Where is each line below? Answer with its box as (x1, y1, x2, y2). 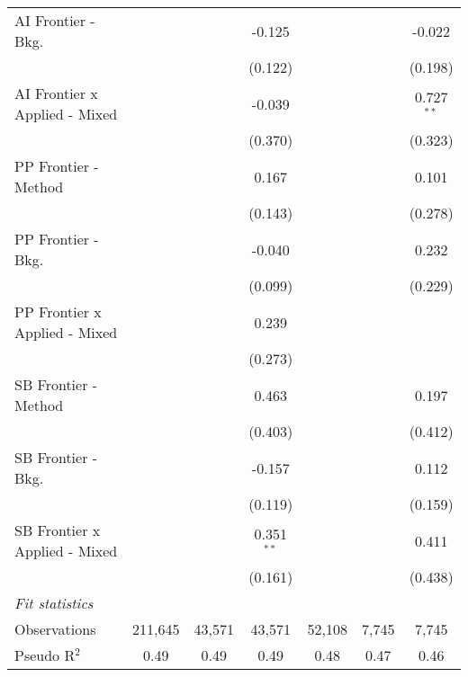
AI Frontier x (14, 83, 98, 103)
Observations (14, 619, 96, 639)
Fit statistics (14, 592, 94, 613)
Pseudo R (14, 645, 76, 665)
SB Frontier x (14, 520, 101, 540)
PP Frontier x (14, 301, 102, 322)
